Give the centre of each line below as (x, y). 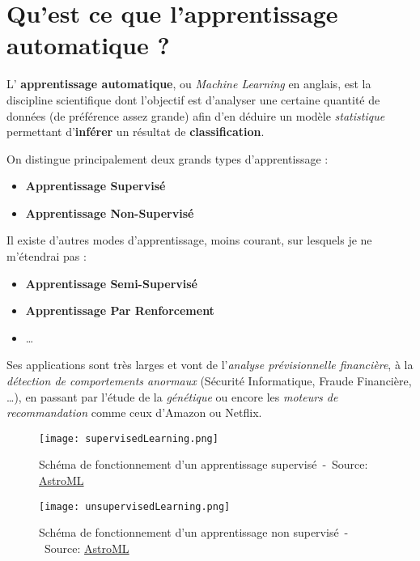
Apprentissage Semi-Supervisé (111, 283)
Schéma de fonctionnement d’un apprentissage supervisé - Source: (204, 464)
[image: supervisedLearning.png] (129, 438)
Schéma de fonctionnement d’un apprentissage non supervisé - (194, 532)
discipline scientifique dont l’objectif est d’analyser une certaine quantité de (193, 99)
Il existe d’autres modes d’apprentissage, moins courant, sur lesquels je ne (189, 240)
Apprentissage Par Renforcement (120, 310)
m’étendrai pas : (47, 256)
